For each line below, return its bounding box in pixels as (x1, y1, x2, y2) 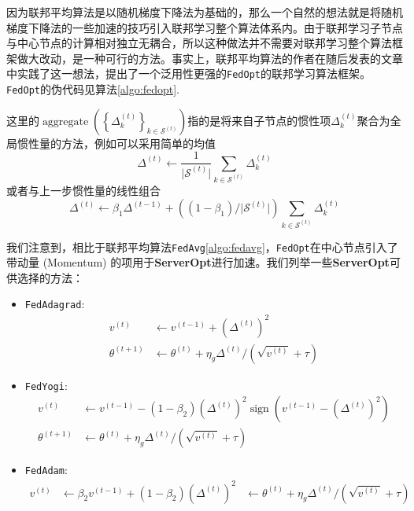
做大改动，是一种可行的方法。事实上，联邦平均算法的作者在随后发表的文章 (17, 50, 403, 66)
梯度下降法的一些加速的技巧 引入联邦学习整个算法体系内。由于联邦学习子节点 (6, 19, 403, 35)
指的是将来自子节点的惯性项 (187, 112, 331, 128)
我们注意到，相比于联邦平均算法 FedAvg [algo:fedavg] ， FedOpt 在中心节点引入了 (6, 238, 398, 255)
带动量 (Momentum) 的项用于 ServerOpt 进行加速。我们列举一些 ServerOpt (6, 254, 390, 270)
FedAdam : (24, 461, 68, 478)
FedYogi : (24, 377, 68, 393)
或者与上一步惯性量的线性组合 (6, 182, 161, 198)
